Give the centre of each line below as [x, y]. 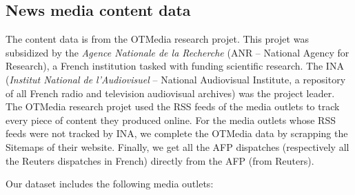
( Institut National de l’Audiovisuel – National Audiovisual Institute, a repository [176, 79]
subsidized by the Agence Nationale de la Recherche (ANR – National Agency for [177, 52]
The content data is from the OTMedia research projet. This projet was [157, 39]
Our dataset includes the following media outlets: [110, 184]
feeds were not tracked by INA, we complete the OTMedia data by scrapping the [177, 133]
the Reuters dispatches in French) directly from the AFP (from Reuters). [160, 160]
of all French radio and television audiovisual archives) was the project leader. [170, 93]
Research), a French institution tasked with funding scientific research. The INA [175, 66]
